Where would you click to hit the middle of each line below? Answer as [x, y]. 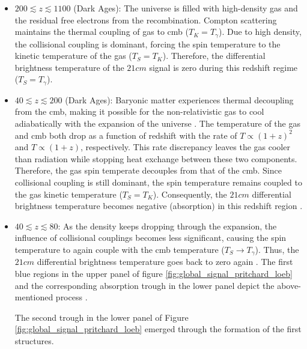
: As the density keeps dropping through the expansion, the [167, 226]
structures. [34, 341]
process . [71, 297]
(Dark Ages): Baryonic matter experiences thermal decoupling [179, 99]
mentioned [34, 297]
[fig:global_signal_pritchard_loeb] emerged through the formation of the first [158, 329]
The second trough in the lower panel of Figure [102, 317]
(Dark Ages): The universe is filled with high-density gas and [186, 8]
